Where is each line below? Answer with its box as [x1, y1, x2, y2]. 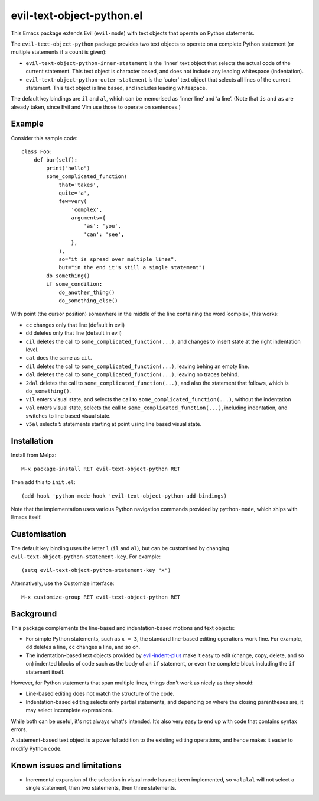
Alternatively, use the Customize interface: [11, 580, 115, 587]
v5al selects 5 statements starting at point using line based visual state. [25, 421, 202, 428]
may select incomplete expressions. [25, 707, 113, 714]
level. [25, 346, 39, 353]
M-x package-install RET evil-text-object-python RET [21, 465, 180, 472]
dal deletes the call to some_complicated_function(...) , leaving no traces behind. [25, 371, 239, 378]
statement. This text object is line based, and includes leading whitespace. [25, 84, 207, 91]
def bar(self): [33, 157, 78, 163]
